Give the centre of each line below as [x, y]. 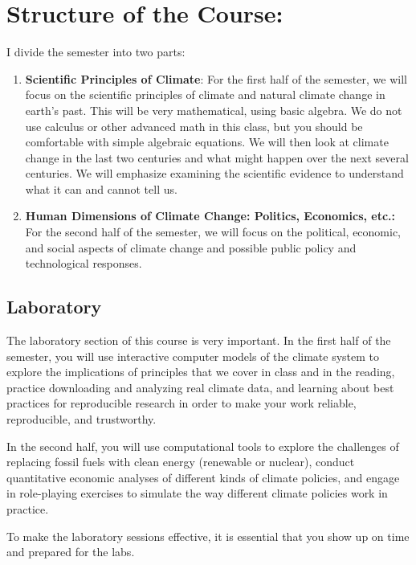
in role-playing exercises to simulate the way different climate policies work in [197, 493]
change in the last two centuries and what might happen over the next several [217, 157]
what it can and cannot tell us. [101, 188]
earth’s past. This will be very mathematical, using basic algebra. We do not [214, 110]
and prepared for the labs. [71, 552]
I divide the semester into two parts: [96, 52]
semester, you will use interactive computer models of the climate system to [193, 356]
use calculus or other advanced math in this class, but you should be [194, 126]
